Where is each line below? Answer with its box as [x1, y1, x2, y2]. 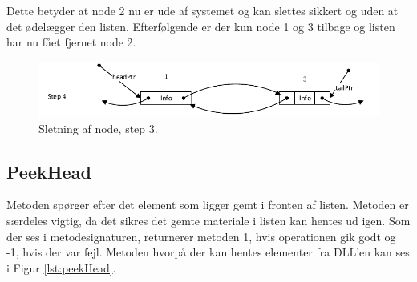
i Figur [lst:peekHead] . [6, 259, 116, 276]
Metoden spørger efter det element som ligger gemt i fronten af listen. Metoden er [6, 196, 409, 213]
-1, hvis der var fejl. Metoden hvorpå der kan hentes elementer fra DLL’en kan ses [6, 244, 410, 260]
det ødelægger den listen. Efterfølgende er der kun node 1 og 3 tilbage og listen [6, 18, 395, 34]
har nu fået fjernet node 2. [6, 34, 136, 50]
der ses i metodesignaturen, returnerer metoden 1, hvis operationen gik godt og [6, 228, 396, 244]
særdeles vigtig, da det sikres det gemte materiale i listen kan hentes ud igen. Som [6, 211, 411, 228]
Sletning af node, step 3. [38, 119, 158, 136]
